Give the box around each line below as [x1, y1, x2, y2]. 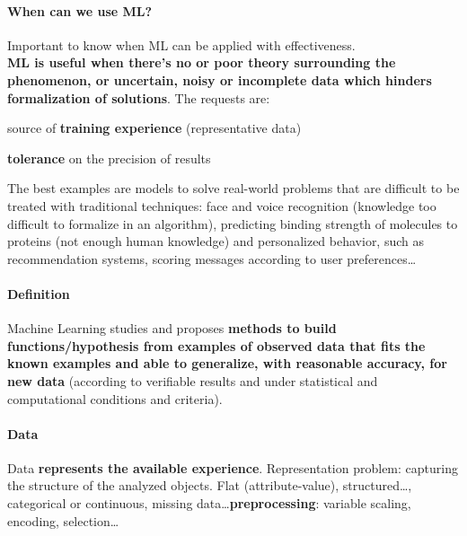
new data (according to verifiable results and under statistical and [7, 371, 378, 390]
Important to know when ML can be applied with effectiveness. [7, 35, 356, 54]
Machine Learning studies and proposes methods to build [7, 319, 337, 338]
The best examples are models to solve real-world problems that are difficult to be [7, 179, 460, 198]
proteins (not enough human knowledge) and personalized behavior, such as [7, 232, 425, 250]
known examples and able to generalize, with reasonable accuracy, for [7, 354, 447, 373]
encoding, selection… [7, 511, 119, 530]
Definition [7, 284, 70, 303]
